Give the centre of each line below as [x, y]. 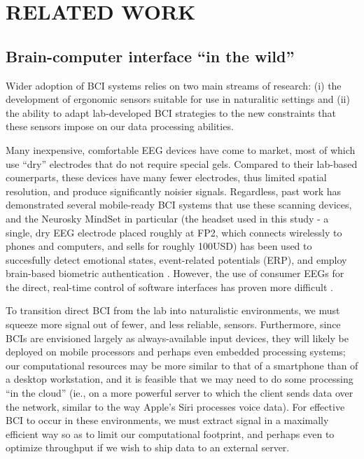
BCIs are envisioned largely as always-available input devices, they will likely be [177, 338]
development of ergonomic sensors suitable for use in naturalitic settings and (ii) [178, 99]
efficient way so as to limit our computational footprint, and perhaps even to [170, 433]
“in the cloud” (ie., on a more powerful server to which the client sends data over [180, 393]
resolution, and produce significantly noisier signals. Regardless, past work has [174, 191]
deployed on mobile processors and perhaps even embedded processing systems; [176, 352]
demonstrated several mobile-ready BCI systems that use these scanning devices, [179, 205]
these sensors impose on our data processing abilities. [120, 126]
